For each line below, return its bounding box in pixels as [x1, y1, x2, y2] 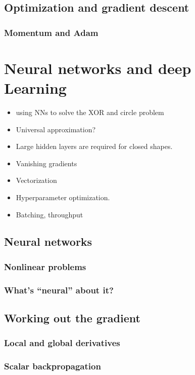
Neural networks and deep [4, 57, 191, 78]
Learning [4, 78, 67, 98]
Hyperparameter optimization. [16, 192, 110, 202]
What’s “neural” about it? [4, 283, 114, 296]
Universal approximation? [16, 124, 96, 134]
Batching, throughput [16, 209, 83, 219]
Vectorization [16, 175, 57, 185]
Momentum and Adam [4, 26, 99, 39]
